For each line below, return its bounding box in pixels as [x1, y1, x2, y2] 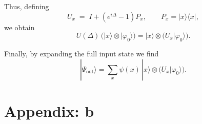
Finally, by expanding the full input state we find [4, 48, 159, 58]
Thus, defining [4, 1, 49, 11]
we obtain [4, 22, 35, 32]
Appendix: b [4, 100, 94, 121]
